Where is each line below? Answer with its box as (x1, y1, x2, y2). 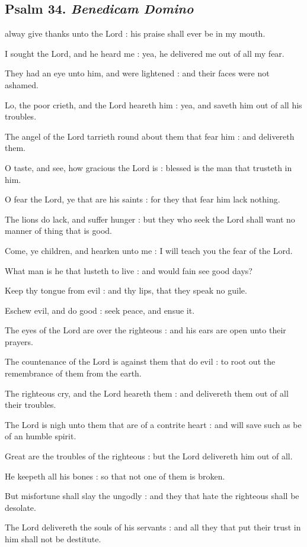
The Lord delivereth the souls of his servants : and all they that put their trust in (5, 521, 301, 533)
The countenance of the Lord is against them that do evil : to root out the (5, 355, 276, 368)
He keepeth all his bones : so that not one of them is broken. (5, 469, 225, 482)
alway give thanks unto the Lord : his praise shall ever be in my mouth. (5, 27, 266, 40)
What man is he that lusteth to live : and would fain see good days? (5, 264, 252, 276)
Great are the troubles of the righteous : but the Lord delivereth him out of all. (5, 450, 293, 462)
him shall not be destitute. (5, 533, 101, 545)
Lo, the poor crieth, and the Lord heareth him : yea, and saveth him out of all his (5, 98, 302, 111)
